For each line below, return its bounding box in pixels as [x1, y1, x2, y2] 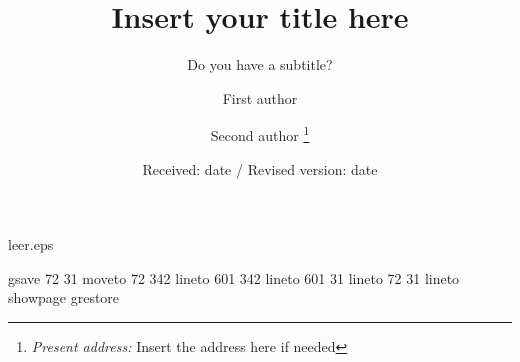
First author [222, 87, 298, 108]
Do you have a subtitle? [187, 54, 333, 75]
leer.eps [8, 234, 54, 255]
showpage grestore [8, 287, 120, 308]
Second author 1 [210, 122, 310, 145]
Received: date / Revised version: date [142, 158, 378, 179]
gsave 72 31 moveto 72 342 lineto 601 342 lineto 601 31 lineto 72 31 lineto [8, 267, 460, 288]
